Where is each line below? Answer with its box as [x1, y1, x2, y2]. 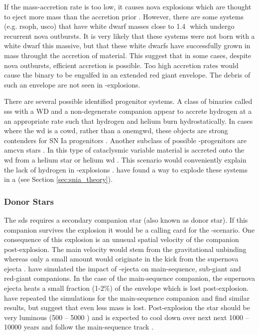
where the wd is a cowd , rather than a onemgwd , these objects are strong [4, 125, 228, 136]
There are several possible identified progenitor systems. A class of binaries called [4, 96, 253, 106]
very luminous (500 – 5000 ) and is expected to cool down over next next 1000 [4, 312, 244, 322]
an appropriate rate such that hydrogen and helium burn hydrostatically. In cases [4, 115, 253, 126]
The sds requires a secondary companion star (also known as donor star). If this [4, 214, 248, 225]
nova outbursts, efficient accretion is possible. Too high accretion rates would [4, 60, 239, 70]
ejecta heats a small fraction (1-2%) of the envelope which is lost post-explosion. [4, 283, 249, 293]
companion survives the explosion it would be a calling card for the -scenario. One [4, 224, 255, 235]
